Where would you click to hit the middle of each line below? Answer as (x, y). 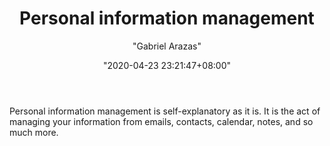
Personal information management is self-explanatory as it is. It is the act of (165, 111)
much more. (34, 132)
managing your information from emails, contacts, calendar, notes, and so (161, 121)
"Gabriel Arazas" (167, 46)
